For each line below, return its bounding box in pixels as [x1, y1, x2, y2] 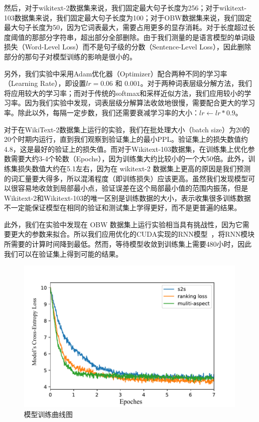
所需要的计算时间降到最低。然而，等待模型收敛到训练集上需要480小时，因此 [4, 239, 252, 249]
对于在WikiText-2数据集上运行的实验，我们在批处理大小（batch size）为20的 [4, 124, 250, 134]
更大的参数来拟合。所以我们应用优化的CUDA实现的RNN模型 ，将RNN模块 [10, 229, 255, 239]
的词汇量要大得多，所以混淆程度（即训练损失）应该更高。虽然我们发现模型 [4, 173, 248, 183]
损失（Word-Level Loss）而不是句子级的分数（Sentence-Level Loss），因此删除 [4, 41, 252, 52]
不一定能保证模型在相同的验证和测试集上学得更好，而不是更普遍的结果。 [4, 202, 241, 213]
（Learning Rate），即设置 [4, 78, 86, 88]
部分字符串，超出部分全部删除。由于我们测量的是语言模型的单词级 [38, 31, 255, 42]
